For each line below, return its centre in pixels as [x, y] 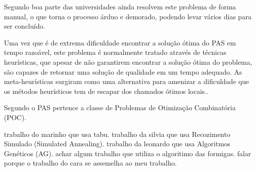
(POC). [15, 117]
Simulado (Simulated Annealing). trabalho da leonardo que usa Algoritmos [117, 144]
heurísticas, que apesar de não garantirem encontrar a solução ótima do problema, [128, 62]
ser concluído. [25, 26]
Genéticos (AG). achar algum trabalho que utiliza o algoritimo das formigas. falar [128, 153]
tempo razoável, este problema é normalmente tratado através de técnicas [115, 52]
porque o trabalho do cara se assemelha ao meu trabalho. [91, 163]
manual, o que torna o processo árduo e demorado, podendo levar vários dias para [128, 16]
